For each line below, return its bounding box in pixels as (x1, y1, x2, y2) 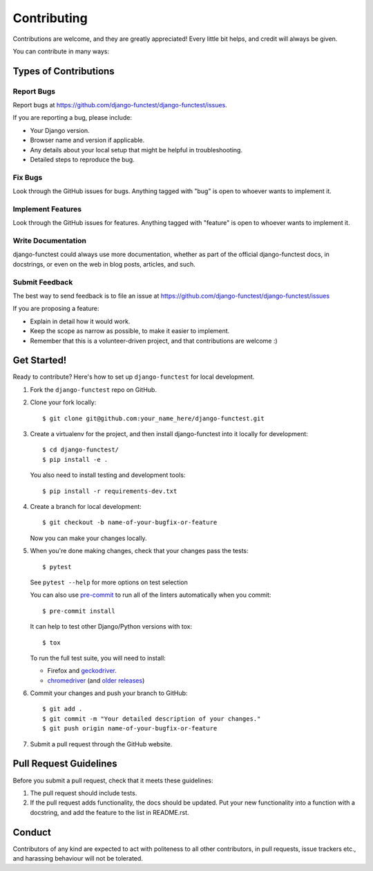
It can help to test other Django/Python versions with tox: (30, 622, 193, 631)
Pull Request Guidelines (12, 758, 117, 770)
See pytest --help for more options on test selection (30, 578, 188, 586)
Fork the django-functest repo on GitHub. (30, 385, 157, 394)
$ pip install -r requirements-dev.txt (42, 487, 178, 495)
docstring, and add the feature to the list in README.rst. (30, 808, 189, 816)
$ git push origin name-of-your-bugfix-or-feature (42, 724, 218, 733)
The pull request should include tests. (30, 789, 137, 797)
